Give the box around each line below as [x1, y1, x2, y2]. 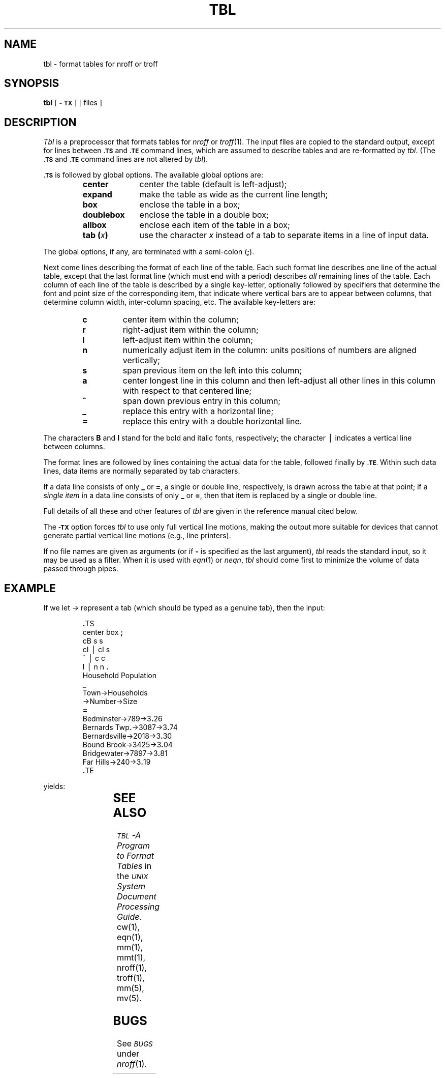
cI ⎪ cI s [82, 645, 110, 654]
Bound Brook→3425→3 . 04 [82, 740, 173, 749]
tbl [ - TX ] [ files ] [43, 98, 103, 107]
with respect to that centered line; [122, 386, 252, 396]
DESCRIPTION [4, 115, 77, 129]
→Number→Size [82, 697, 138, 706]
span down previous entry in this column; [122, 396, 281, 406]
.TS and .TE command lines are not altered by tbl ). [43, 155, 208, 164]
